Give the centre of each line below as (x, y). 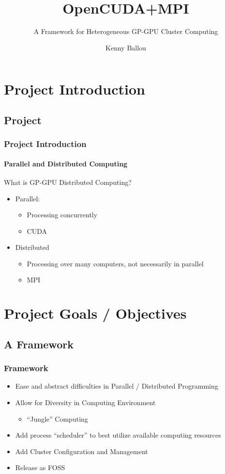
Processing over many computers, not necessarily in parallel (115, 263)
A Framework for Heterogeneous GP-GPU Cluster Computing (126, 31)
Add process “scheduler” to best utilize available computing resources (118, 435)
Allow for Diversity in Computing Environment (85, 402)
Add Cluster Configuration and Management (82, 451)
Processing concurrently (62, 215)
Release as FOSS (40, 467)
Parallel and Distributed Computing (66, 163)
